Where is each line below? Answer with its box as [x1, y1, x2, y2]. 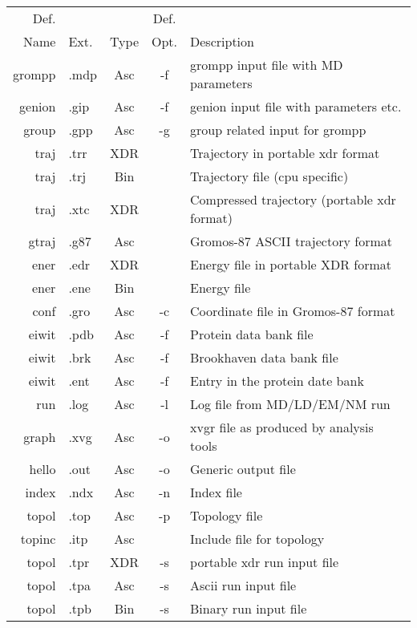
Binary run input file [190, 599, 307, 618]
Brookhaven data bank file [190, 348, 338, 367]
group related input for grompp [190, 120, 366, 139]
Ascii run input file [190, 576, 297, 594]
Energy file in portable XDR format [190, 255, 392, 273]
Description [190, 32, 254, 51]
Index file [190, 483, 242, 501]
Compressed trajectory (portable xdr [190, 190, 396, 209]
